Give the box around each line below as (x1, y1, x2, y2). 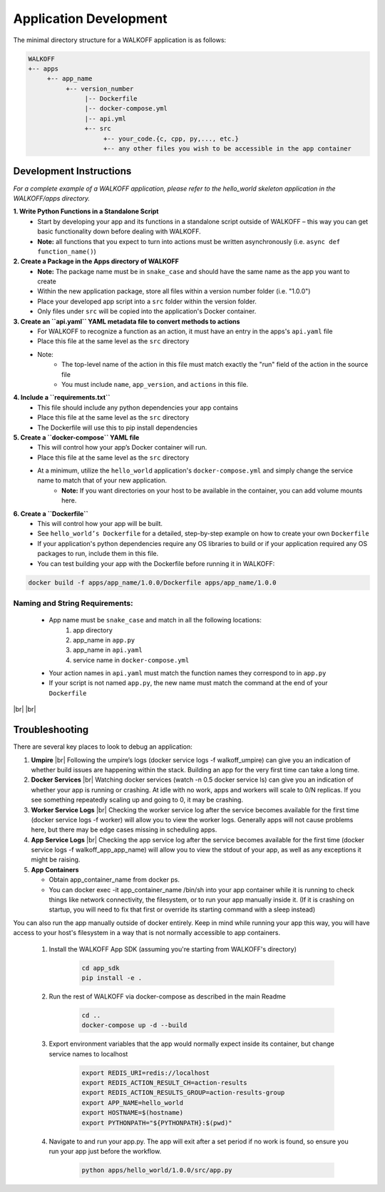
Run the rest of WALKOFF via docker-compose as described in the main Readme (48, 992, 287, 1001)
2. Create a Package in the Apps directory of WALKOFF (13, 257, 180, 266)
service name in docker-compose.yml (73, 655, 190, 664)
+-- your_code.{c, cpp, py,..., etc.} (103, 134, 239, 143)
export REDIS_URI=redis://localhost (81, 1069, 210, 1077)
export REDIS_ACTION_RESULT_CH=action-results (81, 1079, 247, 1087)
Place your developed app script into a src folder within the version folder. (37, 297, 257, 305)
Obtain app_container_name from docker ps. (48, 875, 180, 884)
